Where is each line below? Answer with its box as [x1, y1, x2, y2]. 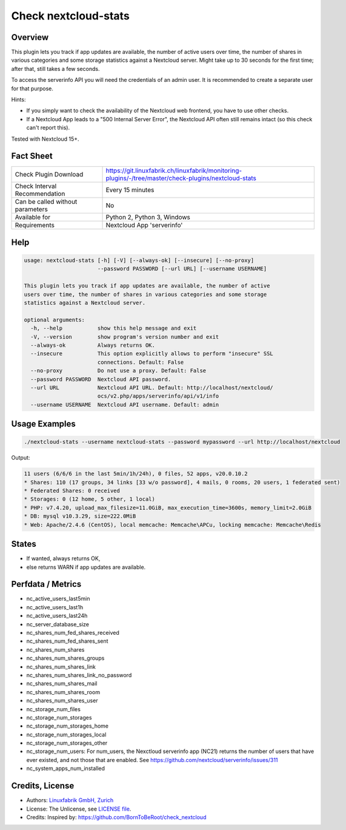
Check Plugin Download [15, 170, 84, 179]
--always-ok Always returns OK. [30, 342, 156, 349]
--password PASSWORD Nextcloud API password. [30, 376, 171, 383]
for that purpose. [11, 85, 54, 92]
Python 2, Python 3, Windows [105, 213, 191, 221]
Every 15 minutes [105, 186, 155, 194]
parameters [15, 205, 48, 213]
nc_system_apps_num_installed [26, 765, 105, 772]
